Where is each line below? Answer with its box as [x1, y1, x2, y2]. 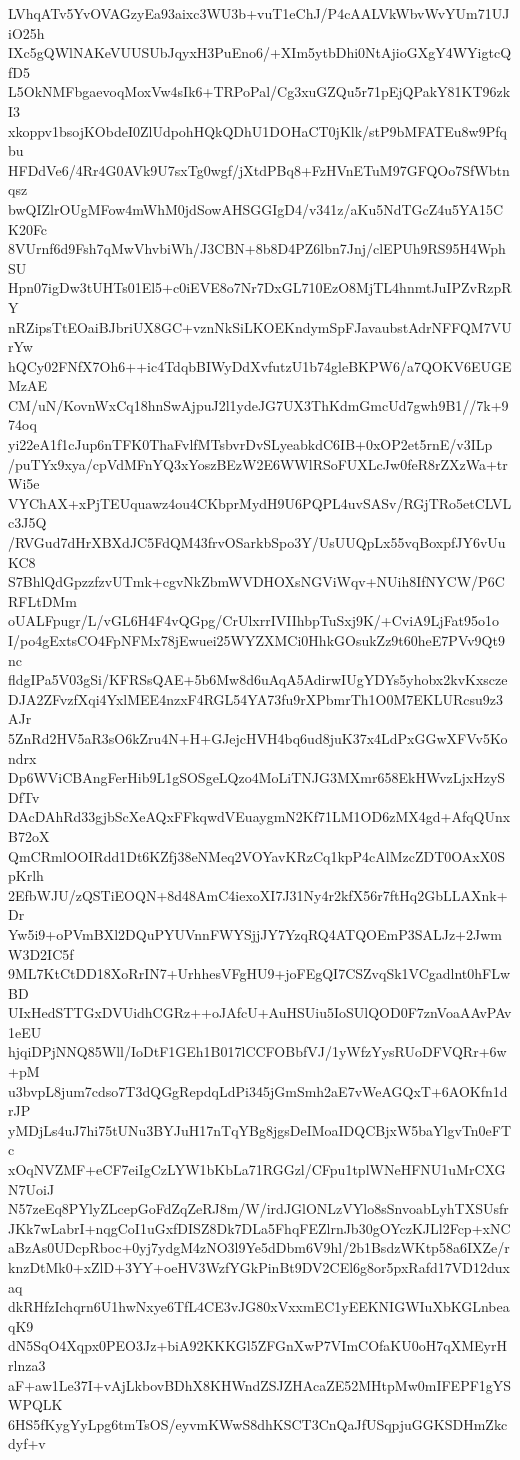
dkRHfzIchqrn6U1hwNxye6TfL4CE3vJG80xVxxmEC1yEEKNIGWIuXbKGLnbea [8, 1296, 510, 1317]
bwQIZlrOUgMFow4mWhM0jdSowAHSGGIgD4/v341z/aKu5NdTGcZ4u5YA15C [8, 198, 504, 219]
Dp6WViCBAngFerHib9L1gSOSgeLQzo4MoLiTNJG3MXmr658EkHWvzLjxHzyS [8, 767, 506, 788]
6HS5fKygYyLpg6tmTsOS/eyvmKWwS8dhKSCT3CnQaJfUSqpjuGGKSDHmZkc [8, 1413, 508, 1434]
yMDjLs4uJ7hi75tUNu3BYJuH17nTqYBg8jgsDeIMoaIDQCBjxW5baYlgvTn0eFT [8, 1119, 512, 1140]
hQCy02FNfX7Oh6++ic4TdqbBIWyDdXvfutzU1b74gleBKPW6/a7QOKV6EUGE [8, 355, 512, 376]
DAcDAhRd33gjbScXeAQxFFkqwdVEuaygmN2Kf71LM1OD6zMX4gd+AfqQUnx [8, 806, 511, 827]
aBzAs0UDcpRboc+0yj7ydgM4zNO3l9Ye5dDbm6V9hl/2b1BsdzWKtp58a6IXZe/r [8, 1237, 510, 1258]
